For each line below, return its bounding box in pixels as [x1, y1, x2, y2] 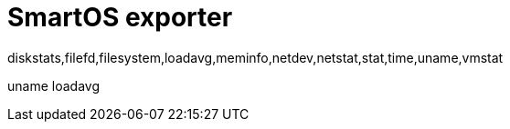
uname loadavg [7, 77, 100, 94]
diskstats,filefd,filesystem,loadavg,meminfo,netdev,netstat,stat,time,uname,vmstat [7, 49, 504, 65]
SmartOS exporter [7, 2, 233, 33]
